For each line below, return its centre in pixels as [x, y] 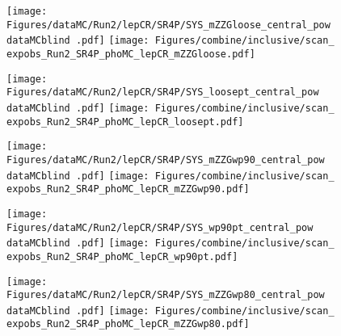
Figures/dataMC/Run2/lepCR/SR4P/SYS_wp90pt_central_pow [160, 227]
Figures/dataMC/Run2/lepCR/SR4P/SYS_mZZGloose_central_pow [168, 25]
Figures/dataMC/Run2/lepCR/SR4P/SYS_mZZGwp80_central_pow [166, 295]
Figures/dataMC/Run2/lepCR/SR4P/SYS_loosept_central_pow [163, 92]
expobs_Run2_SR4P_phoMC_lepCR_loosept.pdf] [125, 122]
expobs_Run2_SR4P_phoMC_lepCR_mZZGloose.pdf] [131, 54]
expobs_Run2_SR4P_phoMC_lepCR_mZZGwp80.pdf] [128, 324]
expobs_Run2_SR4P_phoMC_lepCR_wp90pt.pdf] [122, 256]
